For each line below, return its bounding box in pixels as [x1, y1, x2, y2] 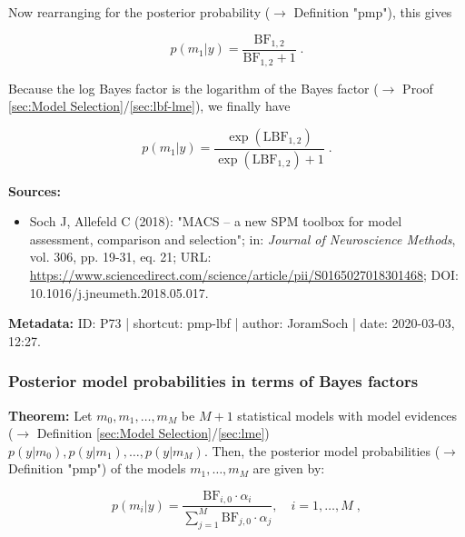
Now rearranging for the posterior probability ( [8, 3, 271, 21]
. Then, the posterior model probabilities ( [203, 441, 440, 460]
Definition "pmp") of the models [8, 459, 186, 478]
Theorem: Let [8, 405, 93, 424]
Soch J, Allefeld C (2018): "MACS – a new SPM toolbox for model [29, 212, 402, 231]
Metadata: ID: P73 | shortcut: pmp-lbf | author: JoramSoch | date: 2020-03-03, [8, 313, 455, 333]
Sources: [8, 181, 61, 200]
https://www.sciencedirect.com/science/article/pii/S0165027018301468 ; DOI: [29, 264, 460, 283]
